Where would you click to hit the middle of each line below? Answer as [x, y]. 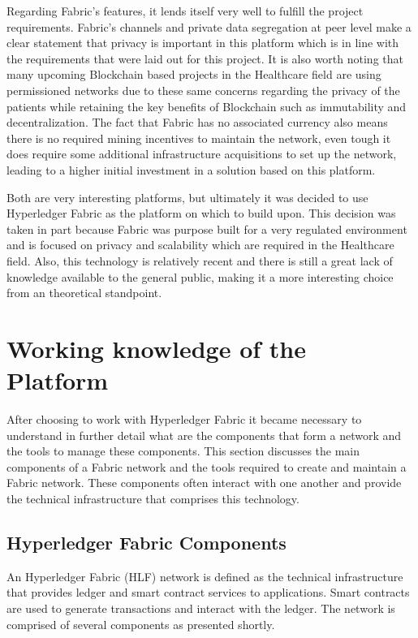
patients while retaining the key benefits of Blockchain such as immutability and [207, 106]
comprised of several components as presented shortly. [141, 624]
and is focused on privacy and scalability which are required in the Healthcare [200, 245]
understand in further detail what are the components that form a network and [204, 435]
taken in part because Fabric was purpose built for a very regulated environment [207, 228]
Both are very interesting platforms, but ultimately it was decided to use [187, 197]
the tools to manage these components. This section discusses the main [183, 451]
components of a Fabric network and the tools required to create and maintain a [207, 466]
